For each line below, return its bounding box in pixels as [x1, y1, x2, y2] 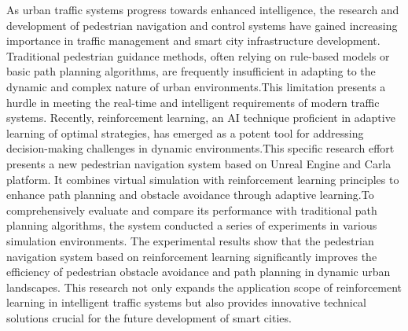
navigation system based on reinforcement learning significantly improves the [6, 248, 377, 264]
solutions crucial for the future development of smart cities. [6, 309, 292, 325]
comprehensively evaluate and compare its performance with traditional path [6, 201, 377, 218]
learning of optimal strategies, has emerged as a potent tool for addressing [6, 124, 364, 141]
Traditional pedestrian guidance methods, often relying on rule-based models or [6, 47, 390, 64]
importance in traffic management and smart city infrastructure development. [6, 32, 380, 49]
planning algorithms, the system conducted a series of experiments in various [6, 217, 377, 234]
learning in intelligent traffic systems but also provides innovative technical [6, 294, 366, 311]
